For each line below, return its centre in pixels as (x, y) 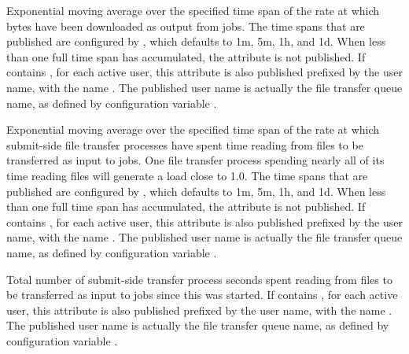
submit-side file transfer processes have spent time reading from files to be (185, 144)
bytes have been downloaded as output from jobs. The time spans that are (186, 26)
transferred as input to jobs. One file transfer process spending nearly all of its (195, 160)
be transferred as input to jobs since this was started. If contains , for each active (202, 295)
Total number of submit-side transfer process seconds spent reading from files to (199, 279)
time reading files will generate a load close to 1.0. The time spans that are (187, 175)
